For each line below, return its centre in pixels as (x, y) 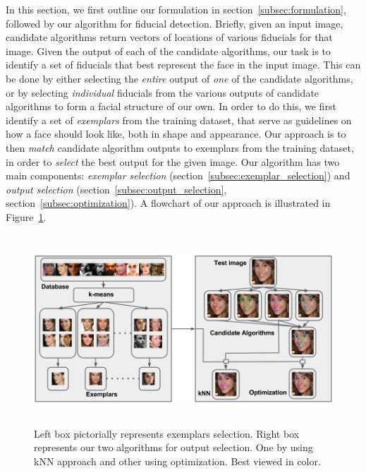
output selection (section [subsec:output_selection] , (116, 189)
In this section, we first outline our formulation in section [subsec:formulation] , (176, 9)
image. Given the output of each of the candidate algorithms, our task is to (168, 50)
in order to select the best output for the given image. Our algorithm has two (173, 161)
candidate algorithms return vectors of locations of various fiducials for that (169, 37)
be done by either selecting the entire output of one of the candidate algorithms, (179, 78)
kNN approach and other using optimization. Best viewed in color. (177, 461)
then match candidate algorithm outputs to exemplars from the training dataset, (180, 147)
